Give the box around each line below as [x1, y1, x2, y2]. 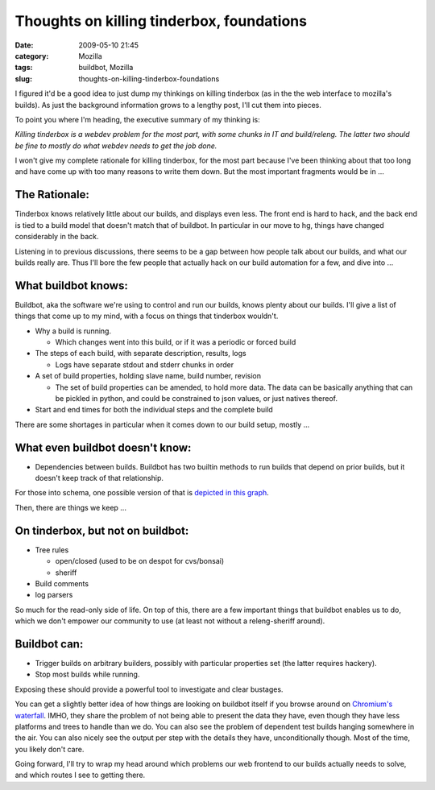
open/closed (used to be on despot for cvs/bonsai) [55, 556, 225, 566]
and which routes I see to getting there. [14, 770, 146, 780]
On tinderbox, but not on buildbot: [14, 523, 189, 537]
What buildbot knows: [14, 279, 128, 292]
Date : [14, 40, 34, 50]
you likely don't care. [14, 744, 85, 754]
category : [14, 51, 49, 60]
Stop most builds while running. [35, 669, 140, 680]
